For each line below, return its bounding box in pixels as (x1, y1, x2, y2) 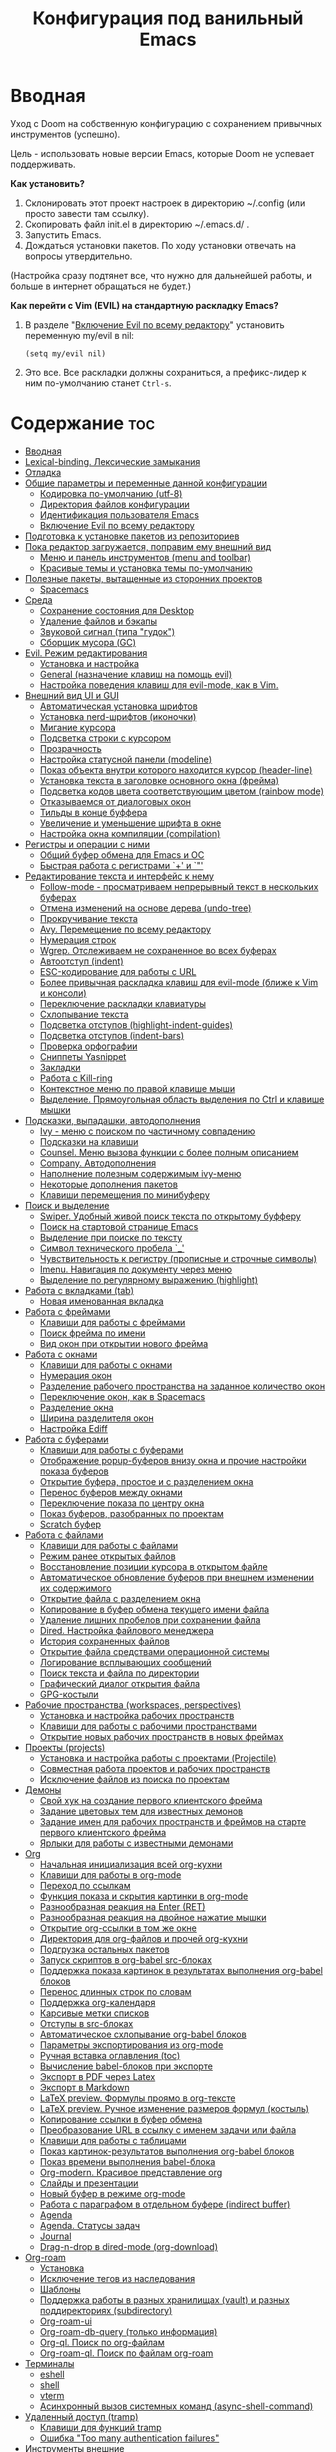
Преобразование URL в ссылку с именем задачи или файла (39, 2123, 297, 2136)
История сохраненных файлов (39, 1635, 170, 1647)
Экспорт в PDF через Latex (39, 2070, 156, 2082)
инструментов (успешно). (10, 128, 121, 140)
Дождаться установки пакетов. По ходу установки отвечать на (24, 239, 297, 251)
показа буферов (39, 1465, 109, 1477)
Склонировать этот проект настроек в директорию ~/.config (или (24, 197, 306, 209)
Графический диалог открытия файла (39, 1677, 201, 1689)
